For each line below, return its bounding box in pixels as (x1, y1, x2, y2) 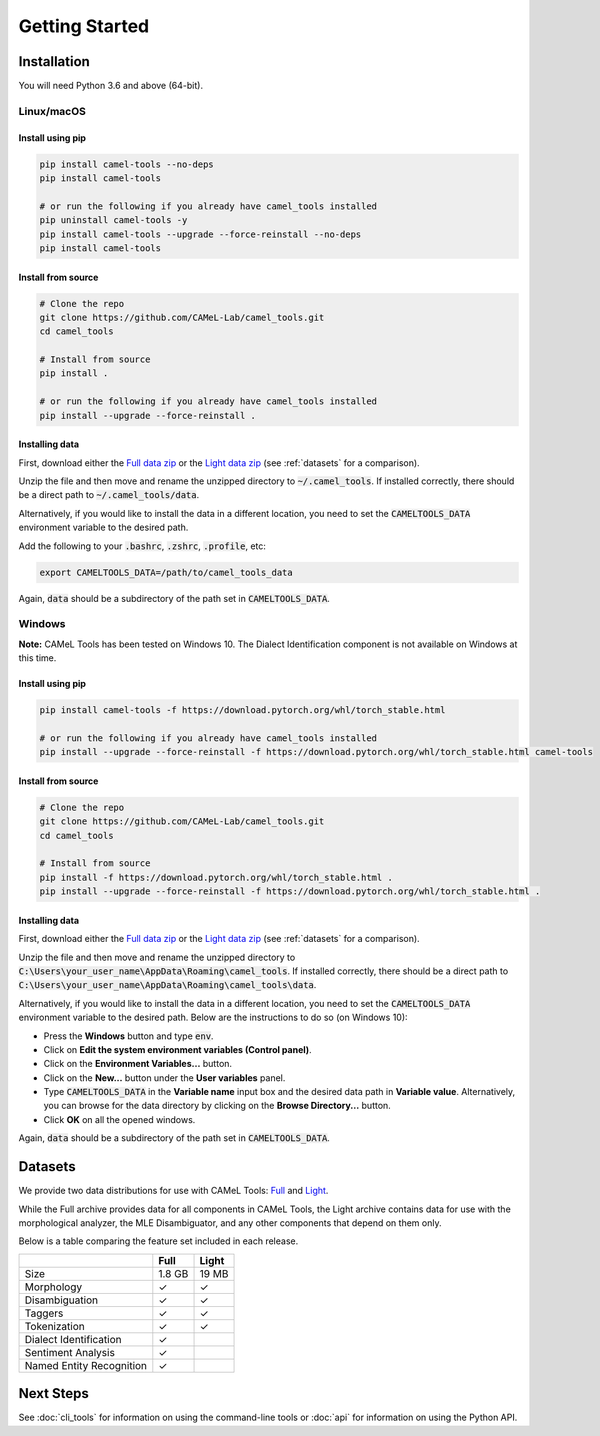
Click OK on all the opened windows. (43, 1113, 196, 1125)
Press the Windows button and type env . (43, 1030, 214, 1042)
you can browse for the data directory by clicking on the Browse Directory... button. (43, 1100, 392, 1112)
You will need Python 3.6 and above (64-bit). (18, 80, 204, 92)
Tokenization (24, 1319, 85, 1333)
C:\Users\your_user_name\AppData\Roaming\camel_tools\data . (18, 979, 317, 991)
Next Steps (18, 1385, 89, 1402)
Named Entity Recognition (24, 1358, 148, 1372)
